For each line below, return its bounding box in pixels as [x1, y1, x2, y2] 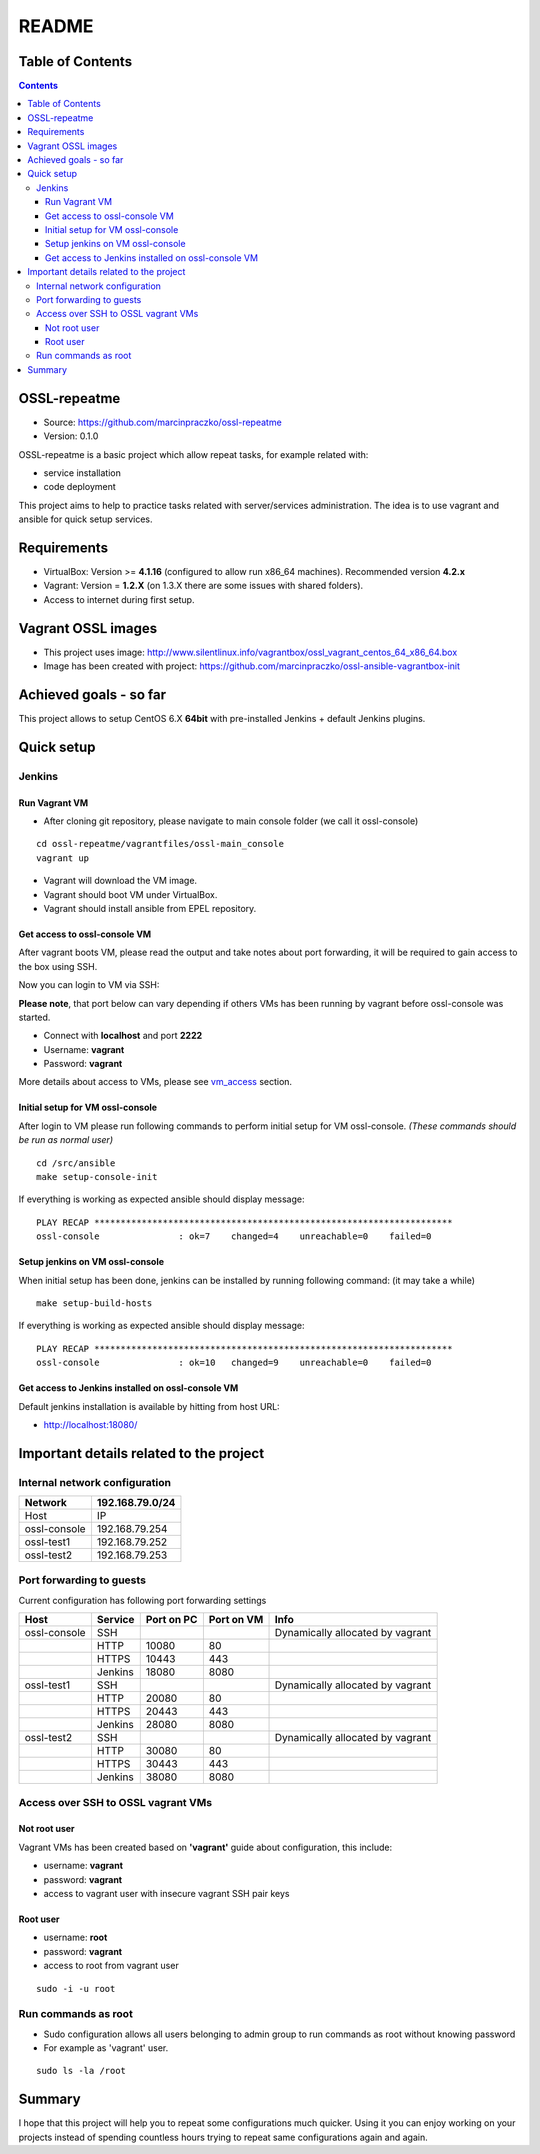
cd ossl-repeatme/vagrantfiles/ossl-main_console [36, 838, 285, 850]
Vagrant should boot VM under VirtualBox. [43, 888, 218, 900]
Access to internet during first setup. [43, 593, 195, 605]
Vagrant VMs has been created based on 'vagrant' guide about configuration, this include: [18, 1841, 393, 1853]
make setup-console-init [36, 1171, 158, 1183]
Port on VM [208, 1613, 264, 1627]
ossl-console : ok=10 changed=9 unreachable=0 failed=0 [36, 1357, 432, 1369]
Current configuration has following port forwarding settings [18, 1594, 267, 1606]
